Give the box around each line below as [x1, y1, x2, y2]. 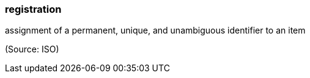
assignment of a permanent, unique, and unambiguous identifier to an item [5, 25, 306, 36]
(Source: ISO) [5, 44, 59, 55]
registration [5, 3, 62, 15]
